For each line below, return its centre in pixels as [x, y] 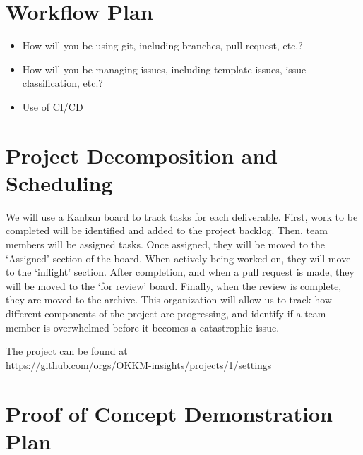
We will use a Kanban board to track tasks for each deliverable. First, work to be [182, 216]
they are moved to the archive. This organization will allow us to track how [169, 299]
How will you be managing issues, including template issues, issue [164, 69]
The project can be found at [67, 351]
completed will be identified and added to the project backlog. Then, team [167, 230]
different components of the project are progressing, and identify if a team [166, 313]
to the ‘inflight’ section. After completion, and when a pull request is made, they [180, 272]
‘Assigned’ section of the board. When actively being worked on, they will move [178, 258]
